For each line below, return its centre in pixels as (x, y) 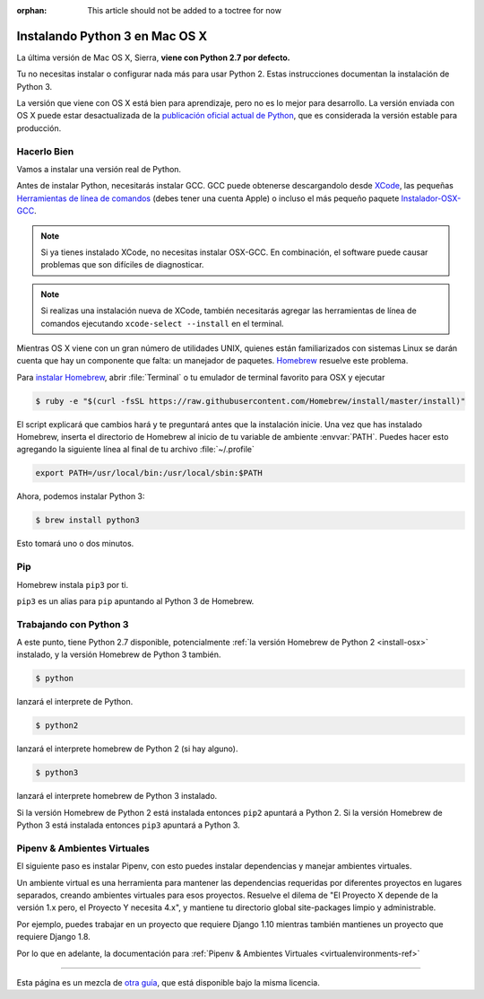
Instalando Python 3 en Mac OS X (112, 36)
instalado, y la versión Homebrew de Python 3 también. (119, 654)
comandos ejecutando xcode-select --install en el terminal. (162, 323)
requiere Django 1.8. (54, 937)
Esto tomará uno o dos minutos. (75, 544)
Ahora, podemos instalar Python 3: (81, 496)
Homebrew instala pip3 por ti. (73, 584)
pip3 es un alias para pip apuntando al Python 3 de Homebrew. (135, 600)
